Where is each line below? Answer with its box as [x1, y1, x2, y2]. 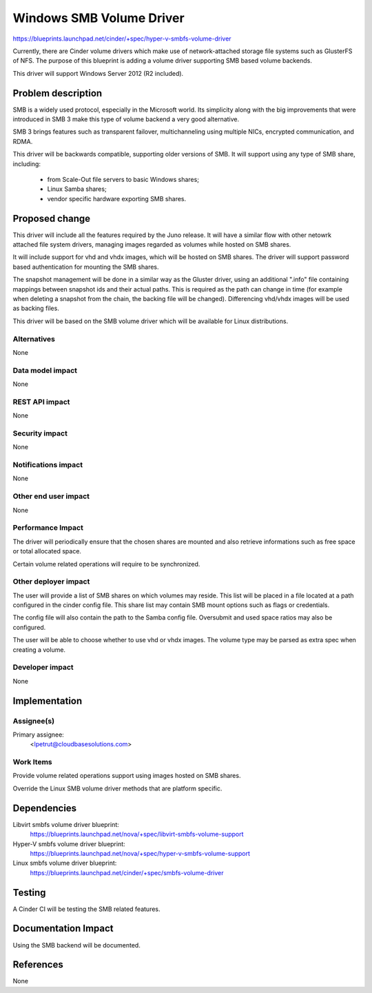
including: [12, 159, 41, 168]
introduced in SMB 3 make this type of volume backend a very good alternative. [12, 115, 240, 123]
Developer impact [12, 662, 74, 672]
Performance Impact [12, 523, 84, 533]
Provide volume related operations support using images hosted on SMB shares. [12, 772, 241, 780]
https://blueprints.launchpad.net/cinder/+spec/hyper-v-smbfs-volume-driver [12, 34, 231, 43]
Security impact [12, 428, 68, 438]
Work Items [12, 757, 52, 767]
